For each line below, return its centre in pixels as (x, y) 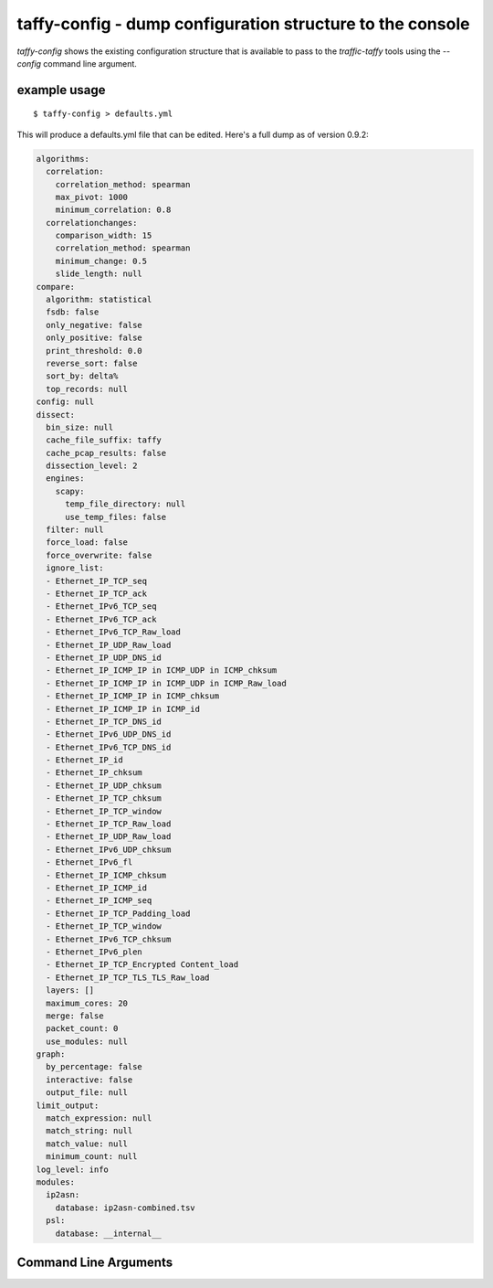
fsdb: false (73, 312)
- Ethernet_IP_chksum (94, 773)
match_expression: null (99, 1118)
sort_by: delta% (82, 376)
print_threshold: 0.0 (94, 351)
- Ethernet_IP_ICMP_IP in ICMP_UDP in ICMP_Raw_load (166, 683)
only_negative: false (94, 325)
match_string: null (89, 1131)
